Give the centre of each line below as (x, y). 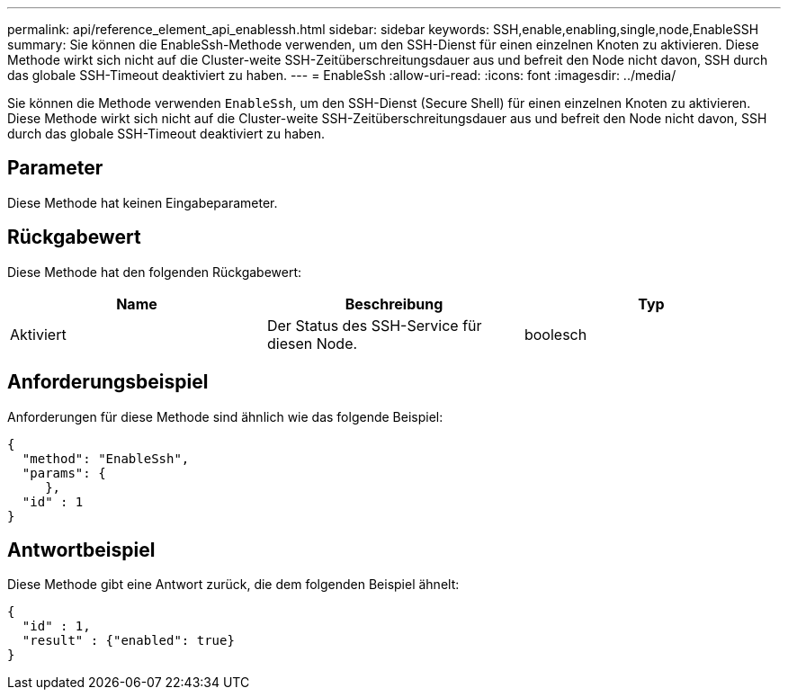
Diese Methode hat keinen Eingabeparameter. (143, 202)
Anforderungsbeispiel (108, 382)
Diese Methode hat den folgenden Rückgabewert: (155, 272)
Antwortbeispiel (81, 550)
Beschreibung (394, 304)
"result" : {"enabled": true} (128, 641)
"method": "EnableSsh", (106, 458)
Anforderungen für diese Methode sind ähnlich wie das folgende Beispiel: (225, 416)
